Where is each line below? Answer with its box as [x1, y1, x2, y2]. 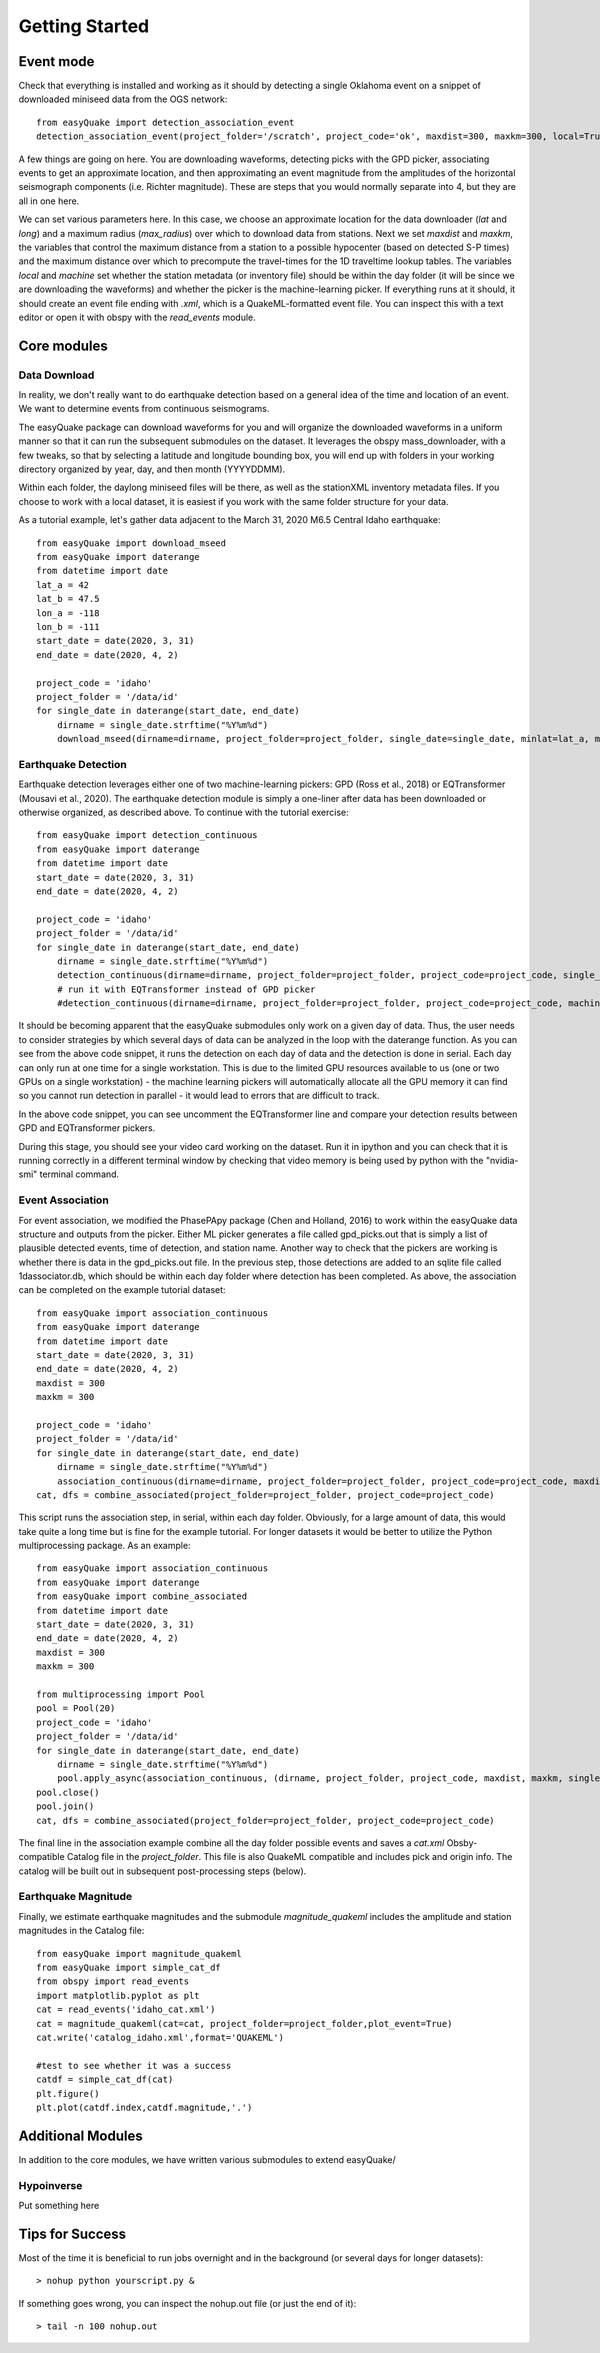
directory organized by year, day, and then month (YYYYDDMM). [18, 463, 286, 475]
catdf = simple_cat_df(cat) [36, 2074, 174, 2085]
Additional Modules [18, 2127, 144, 2144]
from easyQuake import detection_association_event [36, 116, 295, 128]
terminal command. [39, 1168, 120, 1180]
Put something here [18, 2199, 100, 2211]
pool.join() [36, 1801, 95, 1812]
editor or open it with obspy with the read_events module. [18, 311, 257, 323]
